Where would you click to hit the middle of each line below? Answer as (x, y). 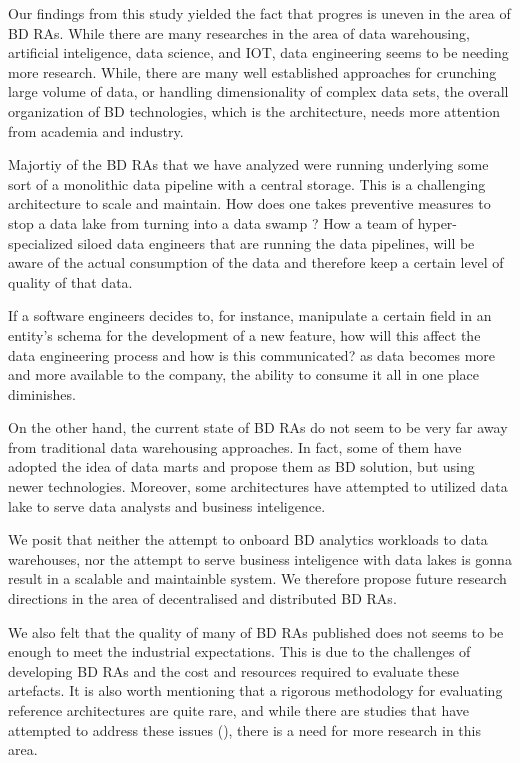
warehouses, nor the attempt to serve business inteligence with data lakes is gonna (260, 558)
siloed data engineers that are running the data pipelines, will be (276, 242)
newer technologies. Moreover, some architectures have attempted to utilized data (258, 486)
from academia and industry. (96, 130)
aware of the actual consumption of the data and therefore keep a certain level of (256, 262)
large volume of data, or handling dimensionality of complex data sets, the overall (258, 91)
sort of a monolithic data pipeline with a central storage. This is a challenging (247, 183)
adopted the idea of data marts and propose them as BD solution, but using (241, 466)
